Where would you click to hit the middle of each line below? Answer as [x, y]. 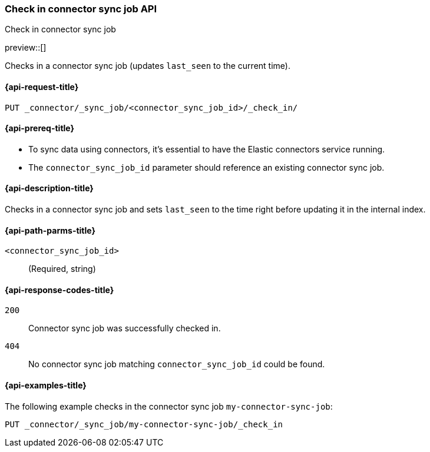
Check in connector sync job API [81, 9]
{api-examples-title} [46, 385]
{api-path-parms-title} [50, 230]
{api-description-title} [49, 188]
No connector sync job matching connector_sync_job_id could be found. [177, 364]
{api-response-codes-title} [59, 290]
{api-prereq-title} [40, 128]
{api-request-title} [42, 87]
